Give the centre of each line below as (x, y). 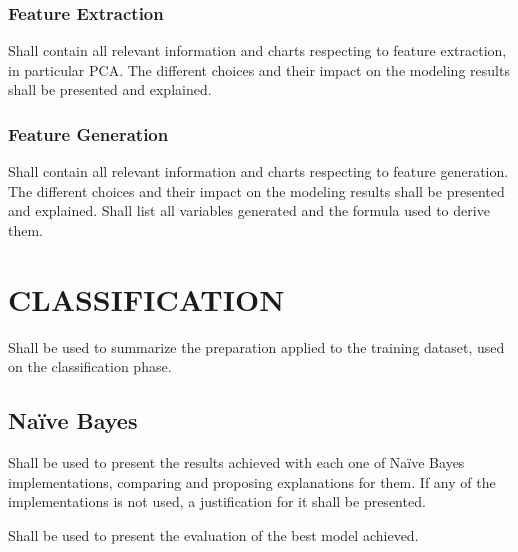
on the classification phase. (90, 366)
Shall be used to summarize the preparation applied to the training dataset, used (256, 346)
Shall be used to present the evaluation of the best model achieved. (213, 534)
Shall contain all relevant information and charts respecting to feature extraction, (257, 50)
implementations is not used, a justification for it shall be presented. (217, 501)
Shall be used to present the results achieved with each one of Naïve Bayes (236, 462)
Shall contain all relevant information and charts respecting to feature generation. (258, 171)
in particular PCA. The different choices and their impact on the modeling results (259, 69)
